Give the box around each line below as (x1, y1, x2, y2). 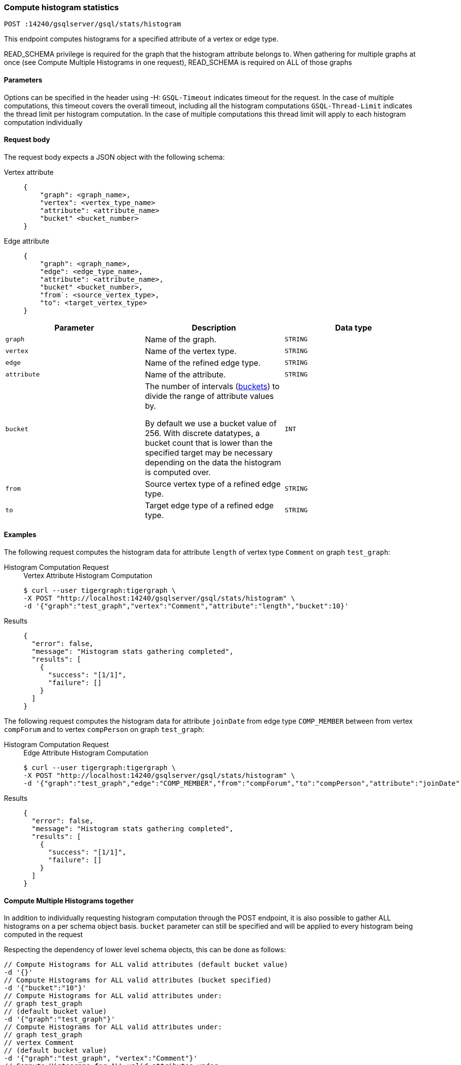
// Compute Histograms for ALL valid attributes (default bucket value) (4, 961, 288, 969)
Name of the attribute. (145, 369, 226, 379)
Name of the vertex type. (145, 346, 237, 356)
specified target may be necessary (145, 447, 273, 458)
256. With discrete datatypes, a (145, 428, 260, 438)
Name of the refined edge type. (145, 357, 261, 368)
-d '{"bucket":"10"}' (4, 984, 86, 992)
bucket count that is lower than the (145, 438, 272, 448)
